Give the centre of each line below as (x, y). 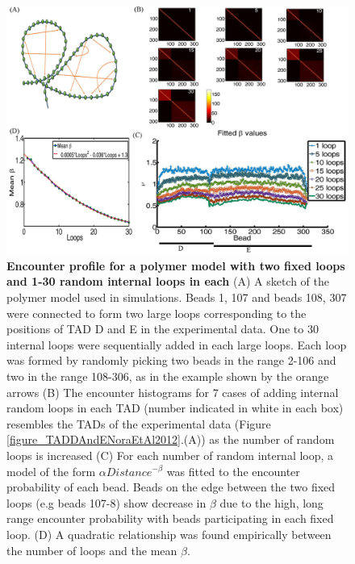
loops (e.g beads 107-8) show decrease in (106, 502)
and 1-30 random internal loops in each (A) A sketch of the (168, 281)
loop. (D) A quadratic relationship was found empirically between (169, 534)
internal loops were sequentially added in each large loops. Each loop (177, 344)
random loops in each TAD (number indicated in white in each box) (175, 408)
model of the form (51, 471)
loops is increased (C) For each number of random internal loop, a (170, 455)
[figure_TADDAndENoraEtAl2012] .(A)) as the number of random (171, 439)
